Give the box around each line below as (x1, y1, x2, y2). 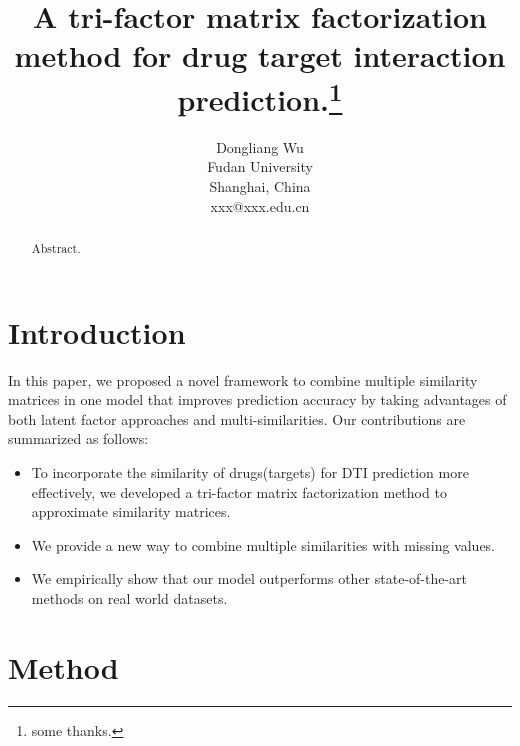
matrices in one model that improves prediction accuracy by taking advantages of (8, 389, 507, 410)
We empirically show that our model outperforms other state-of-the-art (31, 568, 468, 589)
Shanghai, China (209, 176, 311, 197)
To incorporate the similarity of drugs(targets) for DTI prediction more (31, 461, 469, 482)
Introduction (8, 311, 186, 352)
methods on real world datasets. (31, 587, 228, 608)
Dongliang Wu (216, 136, 304, 157)
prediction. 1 (177, 74, 343, 119)
